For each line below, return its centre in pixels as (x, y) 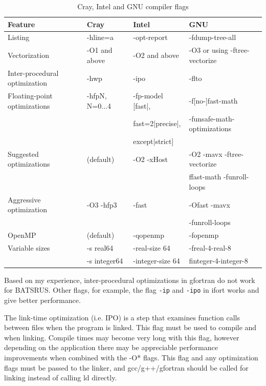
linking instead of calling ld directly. (61, 378)
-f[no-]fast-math (213, 100)
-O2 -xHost (150, 159)
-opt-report (150, 37)
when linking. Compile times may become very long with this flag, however (122, 337)
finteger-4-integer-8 (218, 260)
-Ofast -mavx (209, 204)
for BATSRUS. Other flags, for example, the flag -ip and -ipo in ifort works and (132, 290)
